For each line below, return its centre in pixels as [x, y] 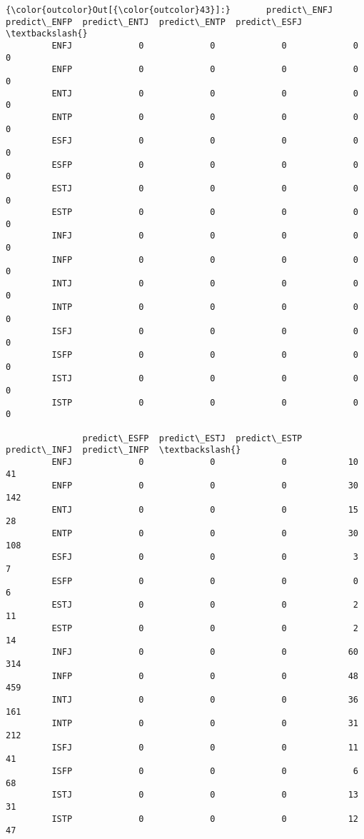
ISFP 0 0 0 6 [205, 771]
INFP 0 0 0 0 [205, 260]
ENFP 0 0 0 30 [205, 486]
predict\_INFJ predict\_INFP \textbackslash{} [123, 450]
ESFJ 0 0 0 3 [205, 557]
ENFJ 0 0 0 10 [205, 462]
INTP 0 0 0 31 [205, 724]
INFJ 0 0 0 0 [205, 236]
